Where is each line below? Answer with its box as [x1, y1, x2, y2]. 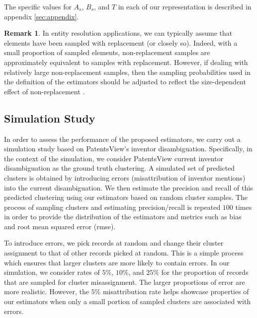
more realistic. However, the [4, 286, 89, 297]
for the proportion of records [161, 267, 249, 277]
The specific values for [4, 1, 72, 11]
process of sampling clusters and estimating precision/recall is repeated [4, 201, 221, 212]
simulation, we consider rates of [4, 267, 100, 277]
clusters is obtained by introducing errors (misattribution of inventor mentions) [4, 172, 246, 183]
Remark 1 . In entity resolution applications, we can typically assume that [4, 28, 233, 38]
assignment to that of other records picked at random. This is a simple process [4, 248, 244, 258]
